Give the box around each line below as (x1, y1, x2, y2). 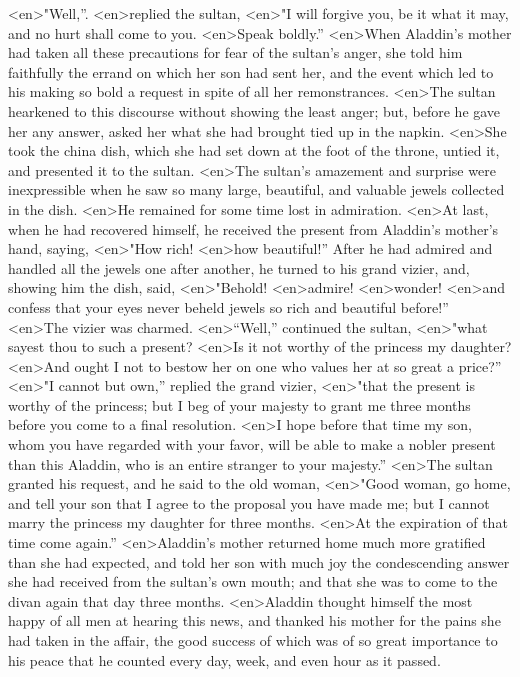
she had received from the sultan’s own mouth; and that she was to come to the (8, 571, 498, 592)
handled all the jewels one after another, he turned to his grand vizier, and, (8, 257, 470, 278)
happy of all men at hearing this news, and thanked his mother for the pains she (8, 610, 501, 631)
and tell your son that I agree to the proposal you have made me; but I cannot (8, 492, 490, 513)
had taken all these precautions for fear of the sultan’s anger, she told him (8, 42, 463, 63)
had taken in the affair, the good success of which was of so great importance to (8, 630, 498, 650)
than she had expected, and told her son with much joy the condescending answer (8, 551, 510, 572)
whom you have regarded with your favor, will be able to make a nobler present (8, 434, 496, 455)
